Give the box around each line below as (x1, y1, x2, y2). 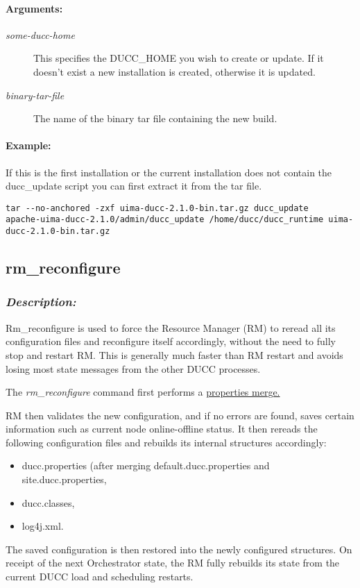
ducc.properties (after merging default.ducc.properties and (22, 458, 270, 473)
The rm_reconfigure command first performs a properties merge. (6, 385, 280, 399)
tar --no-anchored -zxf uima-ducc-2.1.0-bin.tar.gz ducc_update (6, 203, 309, 213)
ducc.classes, (22, 495, 75, 510)
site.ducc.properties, (22, 472, 107, 487)
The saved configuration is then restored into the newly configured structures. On (6, 541, 352, 556)
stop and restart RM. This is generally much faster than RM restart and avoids (6, 347, 343, 362)
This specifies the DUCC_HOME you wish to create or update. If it (33, 51, 324, 65)
